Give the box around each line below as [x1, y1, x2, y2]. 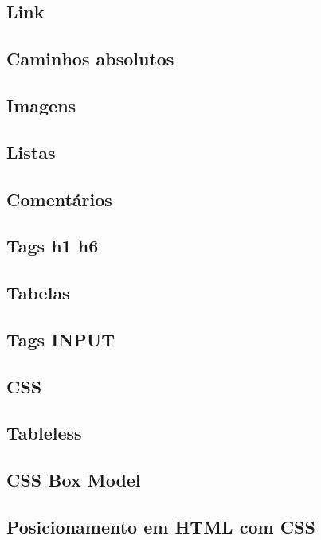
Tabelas [6, 280, 70, 305]
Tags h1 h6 [6, 233, 99, 258]
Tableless [6, 421, 82, 445]
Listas [6, 139, 56, 164]
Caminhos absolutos [6, 46, 174, 71]
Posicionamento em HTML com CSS [6, 514, 315, 538]
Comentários [6, 186, 112, 211]
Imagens [6, 92, 76, 117]
